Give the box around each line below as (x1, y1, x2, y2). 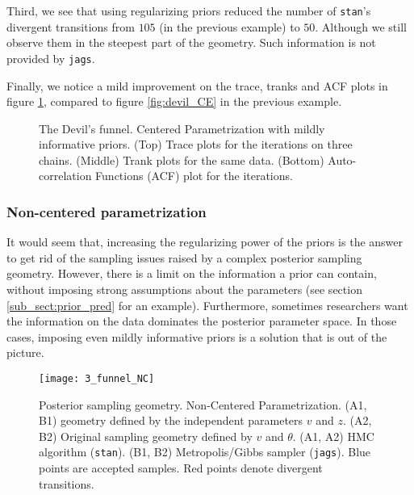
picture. (6, 344, 44, 361)
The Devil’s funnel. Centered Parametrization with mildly (39, 120, 325, 136)
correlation (39, 167, 92, 184)
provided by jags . (6, 49, 95, 66)
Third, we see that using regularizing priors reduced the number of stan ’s (6, 2, 371, 19)
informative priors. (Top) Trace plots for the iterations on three (39, 136, 353, 153)
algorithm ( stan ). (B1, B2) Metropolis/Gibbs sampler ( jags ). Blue (39, 443, 371, 460)
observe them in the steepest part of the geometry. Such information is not (6, 34, 376, 51)
